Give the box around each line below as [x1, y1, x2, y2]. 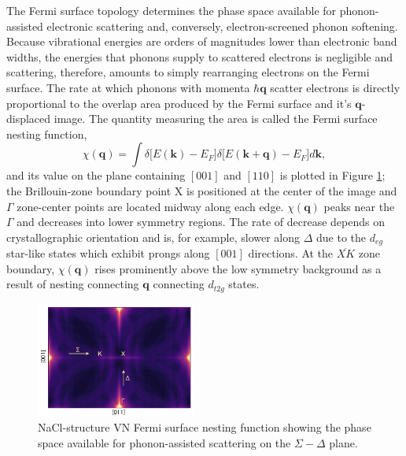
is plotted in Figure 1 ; [279, 167, 386, 184]
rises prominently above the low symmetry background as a [94, 260, 382, 276]
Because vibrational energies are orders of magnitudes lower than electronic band [6, 33, 397, 50]
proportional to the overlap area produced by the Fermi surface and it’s [6, 95, 352, 111]
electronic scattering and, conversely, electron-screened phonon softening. [46, 17, 398, 34]
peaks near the [323, 198, 395, 214]
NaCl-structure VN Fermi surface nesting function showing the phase [38, 419, 371, 436]
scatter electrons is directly [270, 79, 400, 95]
